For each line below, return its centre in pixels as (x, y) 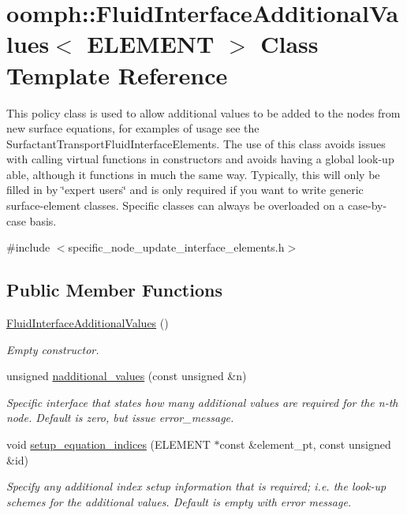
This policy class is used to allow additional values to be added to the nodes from (203, 112)
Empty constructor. (53, 349)
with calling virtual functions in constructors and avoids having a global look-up (200, 159)
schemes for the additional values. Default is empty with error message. (179, 501)
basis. (43, 220)
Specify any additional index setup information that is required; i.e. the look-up (196, 486)
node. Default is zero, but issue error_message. (120, 418)
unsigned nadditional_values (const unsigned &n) (127, 376)
